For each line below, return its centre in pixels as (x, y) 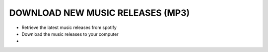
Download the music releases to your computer (70, 34)
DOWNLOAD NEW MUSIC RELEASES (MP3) (100, 13)
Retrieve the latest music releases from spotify (69, 27)
